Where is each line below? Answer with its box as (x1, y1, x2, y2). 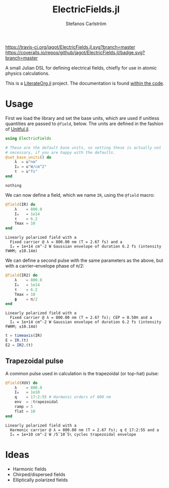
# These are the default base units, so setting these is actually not (5, 145, 161, 150)
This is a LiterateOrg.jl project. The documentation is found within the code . (5, 80, 165, 86)
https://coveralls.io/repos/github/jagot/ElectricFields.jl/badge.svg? (5, 49, 145, 55)
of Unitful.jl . (5, 126, 30, 132)
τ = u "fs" (14, 169, 38, 174)
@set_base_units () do (5, 155, 52, 160)
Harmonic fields (12, 465, 47, 472)
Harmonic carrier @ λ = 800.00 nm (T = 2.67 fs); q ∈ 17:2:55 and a (10, 427, 159, 433)
